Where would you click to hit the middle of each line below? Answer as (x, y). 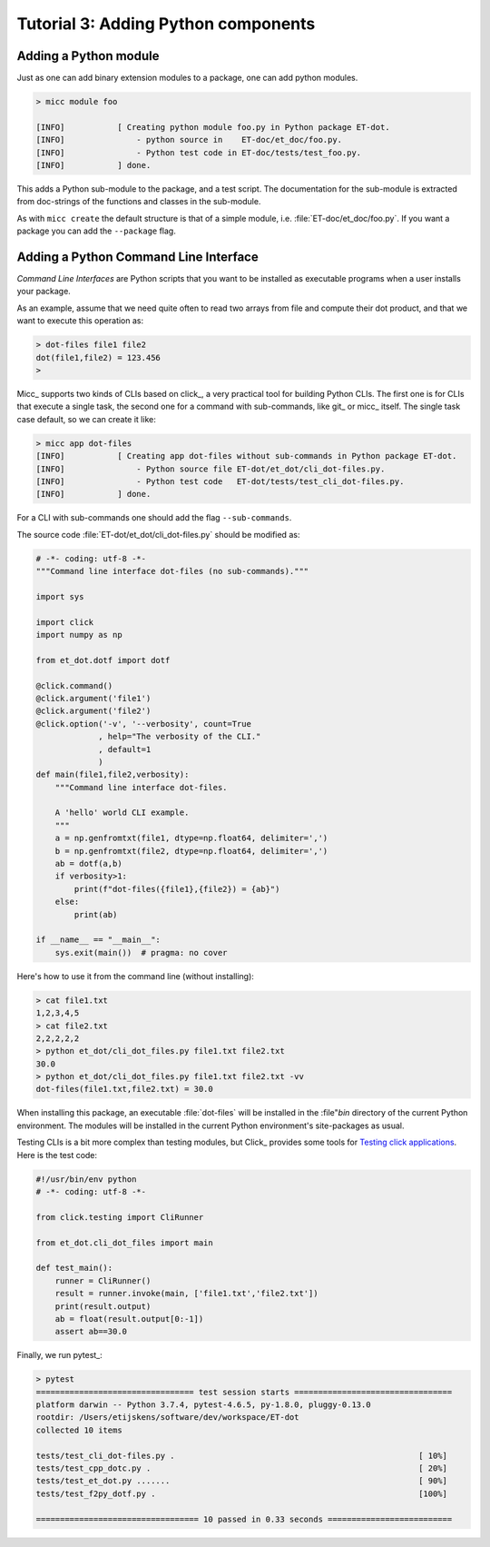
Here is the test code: (57, 1155)
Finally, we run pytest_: (60, 1355)
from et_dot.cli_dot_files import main (124, 1243)
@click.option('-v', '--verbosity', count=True (143, 724)
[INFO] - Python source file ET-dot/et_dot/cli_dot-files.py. (211, 469)
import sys (60, 596)
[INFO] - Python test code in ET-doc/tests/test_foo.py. (199, 153)
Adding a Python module (88, 56)
